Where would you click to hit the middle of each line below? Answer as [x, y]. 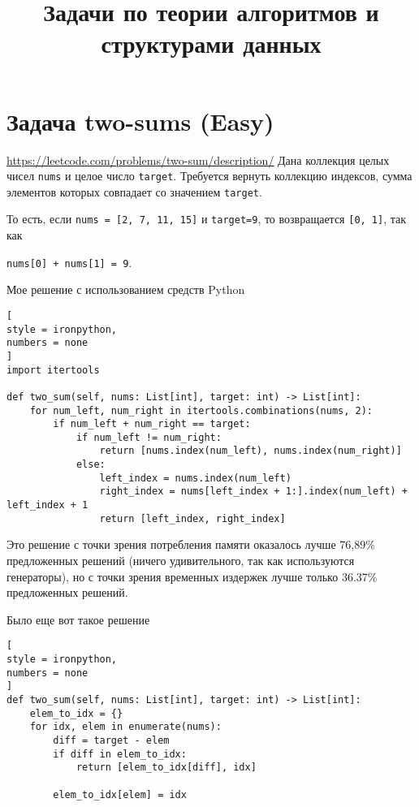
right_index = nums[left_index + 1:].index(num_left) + [253, 492]
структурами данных [211, 43]
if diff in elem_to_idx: [120, 754]
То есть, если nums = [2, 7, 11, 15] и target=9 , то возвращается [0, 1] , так [207, 219]
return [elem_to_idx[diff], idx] [166, 768]
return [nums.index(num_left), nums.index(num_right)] [251, 451]
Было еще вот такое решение [78, 619]
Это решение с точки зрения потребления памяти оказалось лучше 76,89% [191, 544]
